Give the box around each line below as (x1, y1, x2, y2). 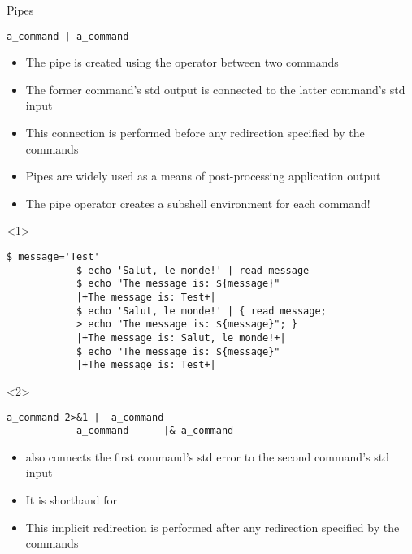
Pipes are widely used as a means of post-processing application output (25, 167, 381, 184)
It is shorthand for (25, 491, 118, 508)
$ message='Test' (7, 251, 100, 262)
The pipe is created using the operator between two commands (25, 54, 339, 71)
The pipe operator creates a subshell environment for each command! (25, 194, 371, 211)
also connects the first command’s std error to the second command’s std (25, 448, 389, 465)
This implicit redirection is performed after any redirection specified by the (25, 518, 400, 535)
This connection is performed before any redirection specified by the (25, 124, 365, 141)
